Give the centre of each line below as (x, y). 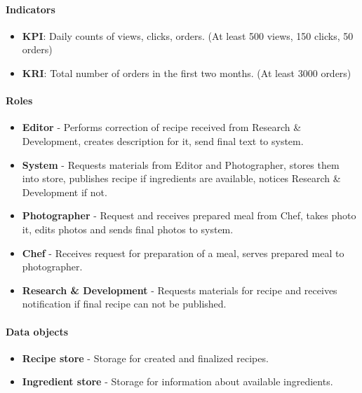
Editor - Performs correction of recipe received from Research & (162, 127)
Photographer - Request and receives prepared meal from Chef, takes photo (189, 215)
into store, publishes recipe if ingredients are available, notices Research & (181, 178)
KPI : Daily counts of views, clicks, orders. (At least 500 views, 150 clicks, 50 (188, 35)
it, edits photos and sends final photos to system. (128, 229)
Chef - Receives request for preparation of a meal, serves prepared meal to (183, 253)
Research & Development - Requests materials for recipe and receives (180, 290)
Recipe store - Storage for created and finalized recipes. (145, 358)
